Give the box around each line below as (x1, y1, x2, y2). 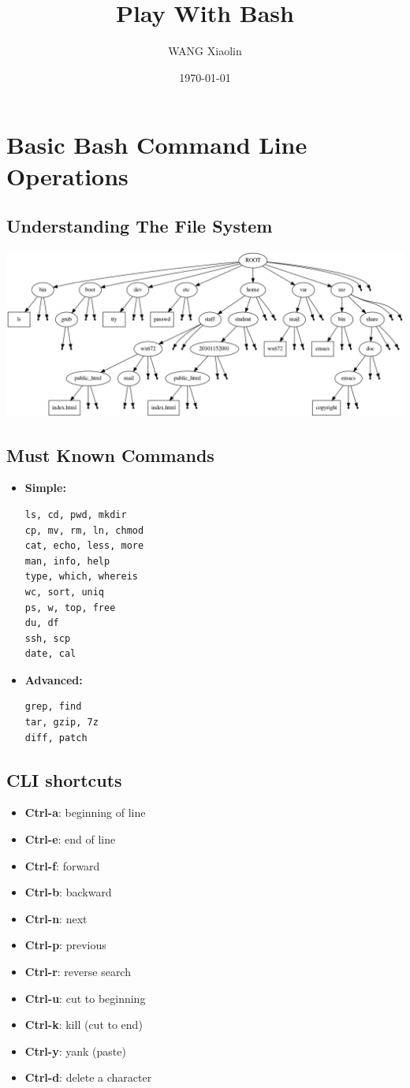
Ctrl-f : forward (24, 857, 100, 874)
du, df (24, 617, 59, 629)
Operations (6, 159, 129, 192)
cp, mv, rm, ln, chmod (24, 524, 144, 536)
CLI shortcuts (6, 767, 122, 792)
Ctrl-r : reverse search (24, 963, 131, 980)
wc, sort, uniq (24, 586, 105, 598)
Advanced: (24, 671, 83, 687)
